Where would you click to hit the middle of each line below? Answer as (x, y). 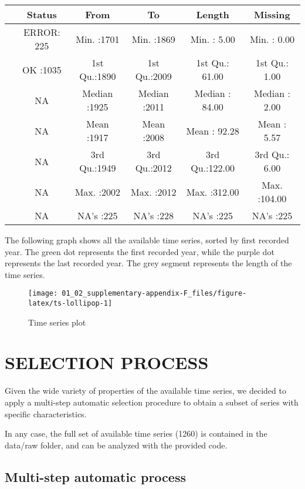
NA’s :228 (154, 215)
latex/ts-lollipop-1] (70, 304)
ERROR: (42, 32)
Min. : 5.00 (213, 39)
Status (42, 14)
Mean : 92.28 (213, 130)
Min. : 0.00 (272, 39)
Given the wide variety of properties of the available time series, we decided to (145, 391)
